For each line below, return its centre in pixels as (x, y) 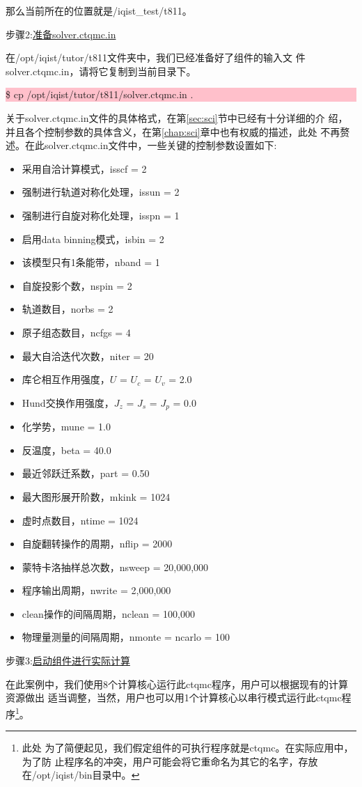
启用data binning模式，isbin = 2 (93, 239)
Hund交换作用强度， (68, 402)
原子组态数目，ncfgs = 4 (76, 332)
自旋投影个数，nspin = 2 (77, 285)
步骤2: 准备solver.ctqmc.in (61, 34)
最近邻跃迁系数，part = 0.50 (86, 473)
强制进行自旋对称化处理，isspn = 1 (101, 215)
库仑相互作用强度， (66, 379)
